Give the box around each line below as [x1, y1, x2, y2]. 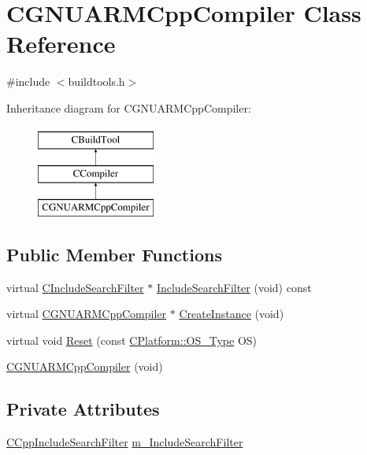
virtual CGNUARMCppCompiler [6, 305, 167, 322]
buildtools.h [68, 73, 125, 90]
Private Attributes [6, 397, 160, 421]
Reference [6, 28, 116, 60]
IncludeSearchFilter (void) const [156, 279, 312, 295]
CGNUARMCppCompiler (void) [6, 358, 163, 375]
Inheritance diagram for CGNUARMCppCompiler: [6, 99, 251, 116]
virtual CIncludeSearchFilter [6, 279, 144, 295]
